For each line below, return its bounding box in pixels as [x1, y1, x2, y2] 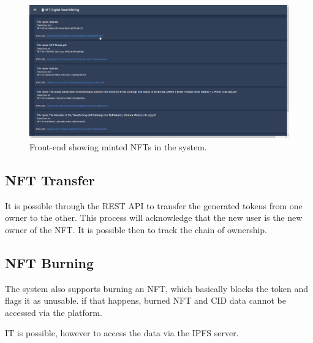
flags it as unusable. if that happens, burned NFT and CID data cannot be [5, 294, 286, 307]
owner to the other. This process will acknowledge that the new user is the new [5, 211, 303, 224]
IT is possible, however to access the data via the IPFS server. [5, 326, 239, 339]
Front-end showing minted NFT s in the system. [29, 140, 207, 153]
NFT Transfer [5, 170, 95, 189]
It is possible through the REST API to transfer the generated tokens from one [5, 199, 303, 212]
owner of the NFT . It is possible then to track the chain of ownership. [5, 223, 267, 236]
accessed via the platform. [5, 306, 102, 318]
